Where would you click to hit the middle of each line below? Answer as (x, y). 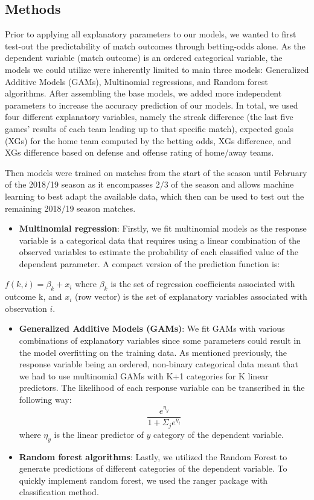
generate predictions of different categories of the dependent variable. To (153, 468)
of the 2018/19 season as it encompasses (79, 184)
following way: (45, 400)
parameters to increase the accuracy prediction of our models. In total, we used (152, 105)
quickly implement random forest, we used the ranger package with (143, 480)
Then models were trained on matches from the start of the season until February (156, 172)
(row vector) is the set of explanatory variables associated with (191, 296)
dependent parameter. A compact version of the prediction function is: (149, 263)
